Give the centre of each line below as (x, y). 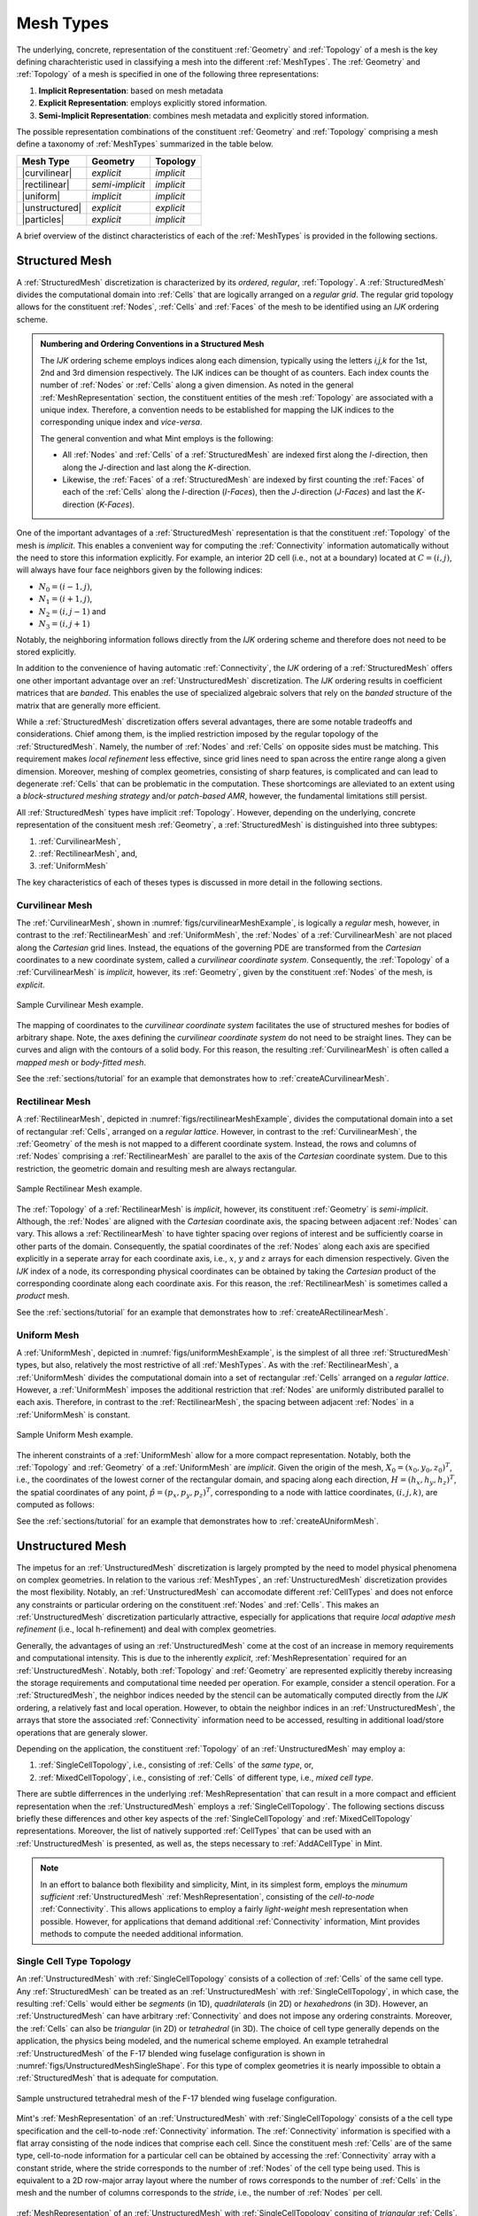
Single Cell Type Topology (74, 1961)
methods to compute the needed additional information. (142, 1934)
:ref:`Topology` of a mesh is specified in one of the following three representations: (167, 74)
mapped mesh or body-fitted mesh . (81, 1062)
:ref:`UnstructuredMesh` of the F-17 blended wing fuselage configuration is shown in (171, 2053)
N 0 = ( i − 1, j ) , (66, 587)
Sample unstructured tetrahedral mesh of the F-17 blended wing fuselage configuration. (177, 2098)
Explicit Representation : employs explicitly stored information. (153, 103)
